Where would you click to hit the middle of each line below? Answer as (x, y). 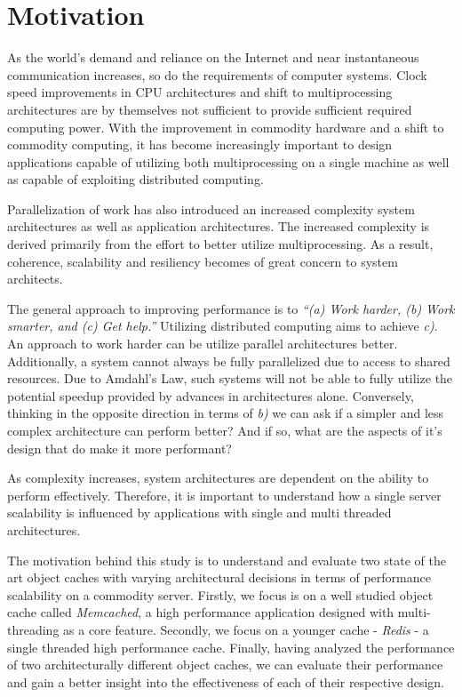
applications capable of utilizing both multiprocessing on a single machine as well (228, 161)
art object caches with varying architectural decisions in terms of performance (219, 577)
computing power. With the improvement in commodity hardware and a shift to (226, 127)
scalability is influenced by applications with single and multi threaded (199, 513)
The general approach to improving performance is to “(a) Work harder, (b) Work (231, 308)
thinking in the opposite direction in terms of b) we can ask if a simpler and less (226, 413)
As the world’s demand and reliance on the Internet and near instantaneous (213, 57)
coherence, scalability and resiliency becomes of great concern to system (203, 261)
